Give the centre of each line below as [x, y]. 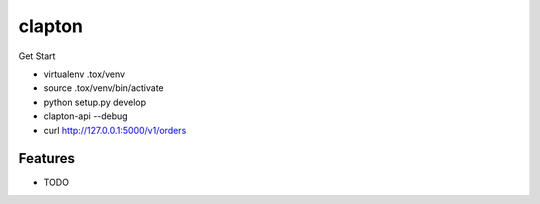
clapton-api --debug [86, 116]
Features [46, 158]
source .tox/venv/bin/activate [103, 88]
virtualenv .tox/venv [84, 74]
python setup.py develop [95, 102]
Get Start [37, 56]
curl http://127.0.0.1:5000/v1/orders [115, 130]
